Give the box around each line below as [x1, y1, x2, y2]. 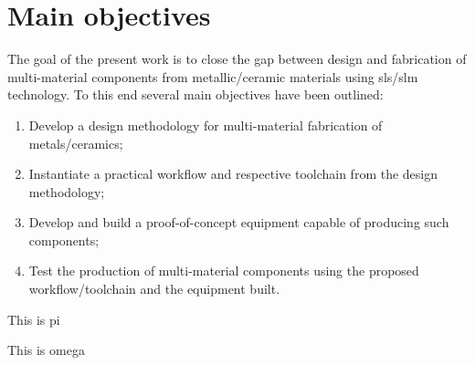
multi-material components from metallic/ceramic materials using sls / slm [7, 67, 418, 86]
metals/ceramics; [28, 133, 123, 152]
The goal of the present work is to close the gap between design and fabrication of [7, 49, 467, 68]
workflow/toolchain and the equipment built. [28, 279, 280, 298]
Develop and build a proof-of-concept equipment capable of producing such [28, 213, 449, 232]
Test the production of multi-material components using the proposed [28, 261, 419, 280]
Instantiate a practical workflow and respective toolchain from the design [28, 164, 438, 183]
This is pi [7, 309, 60, 328]
